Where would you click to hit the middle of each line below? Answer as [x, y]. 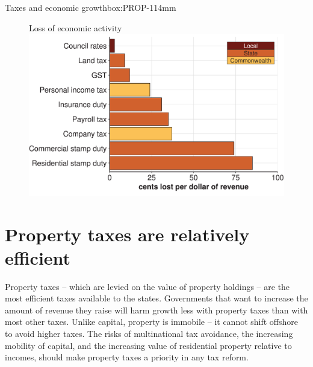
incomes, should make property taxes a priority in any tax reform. [127, 357]
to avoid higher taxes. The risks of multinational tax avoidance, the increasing [149, 334]
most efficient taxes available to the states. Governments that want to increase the [156, 298]
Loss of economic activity [76, 27]
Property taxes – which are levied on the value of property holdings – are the [147, 286]
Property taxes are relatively [127, 234]
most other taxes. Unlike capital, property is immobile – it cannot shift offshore [152, 322]
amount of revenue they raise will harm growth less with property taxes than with [156, 310]
